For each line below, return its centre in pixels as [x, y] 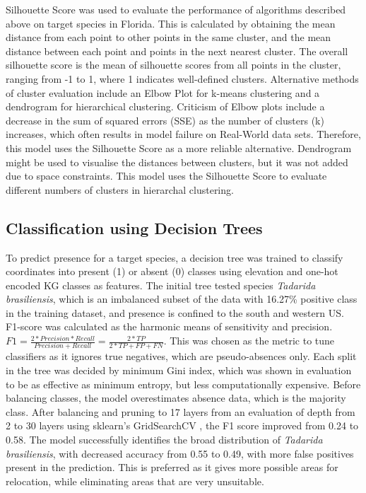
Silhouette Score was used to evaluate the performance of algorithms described [176, 9]
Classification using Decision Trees [134, 227]
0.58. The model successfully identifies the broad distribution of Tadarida [164, 439]
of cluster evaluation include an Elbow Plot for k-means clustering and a [163, 92]
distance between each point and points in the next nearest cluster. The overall [177, 51]
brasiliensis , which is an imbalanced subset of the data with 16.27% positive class [182, 299]
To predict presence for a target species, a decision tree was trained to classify [175, 257]
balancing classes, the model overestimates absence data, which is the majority [176, 398]
